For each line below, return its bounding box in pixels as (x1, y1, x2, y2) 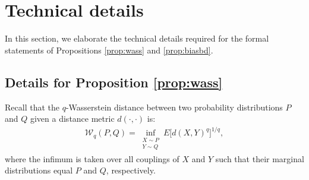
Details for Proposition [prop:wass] (5, 72, 223, 91)
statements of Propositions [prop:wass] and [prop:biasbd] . (5, 43, 213, 56)
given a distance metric (30, 112, 115, 125)
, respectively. (106, 164, 156, 176)
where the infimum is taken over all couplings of (5, 152, 179, 165)
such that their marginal (215, 152, 304, 165)
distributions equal (5, 164, 73, 176)
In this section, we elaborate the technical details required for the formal (5, 32, 269, 45)
